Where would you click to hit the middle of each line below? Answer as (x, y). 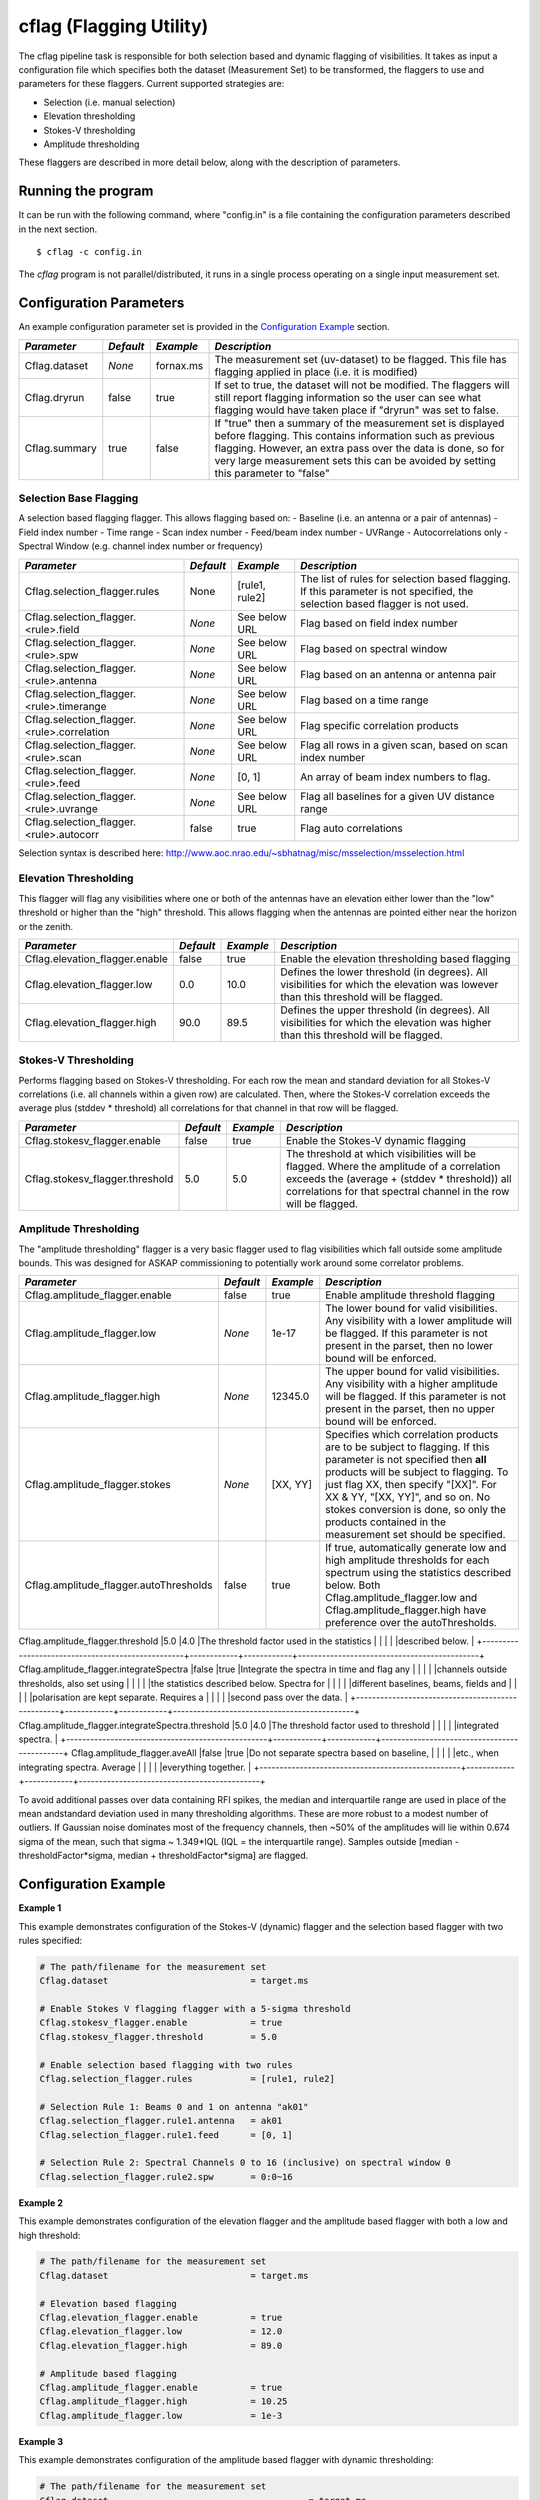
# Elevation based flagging (108, 2303)
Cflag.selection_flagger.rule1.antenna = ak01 (161, 2121)
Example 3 (41, 2441)
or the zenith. (46, 926)
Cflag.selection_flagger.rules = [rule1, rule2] (187, 2078)
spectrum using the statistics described (418, 1573)
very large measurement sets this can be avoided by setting (355, 460)
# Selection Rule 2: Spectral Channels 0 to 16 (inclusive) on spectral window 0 (245, 2163)
